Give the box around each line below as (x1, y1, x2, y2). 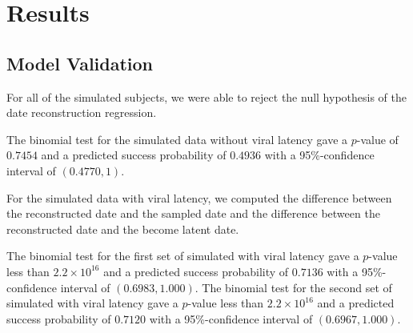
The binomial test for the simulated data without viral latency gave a (6, 130, 348, 147)
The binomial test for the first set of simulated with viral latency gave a (6, 247, 359, 264)
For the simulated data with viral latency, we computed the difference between (6, 189, 392, 206)
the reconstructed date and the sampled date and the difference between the (6, 205, 380, 222)
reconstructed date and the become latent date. (6, 220, 239, 237)
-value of (356, 130, 399, 147)
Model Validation (6, 50, 154, 75)
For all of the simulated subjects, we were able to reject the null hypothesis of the (6, 88, 407, 105)
